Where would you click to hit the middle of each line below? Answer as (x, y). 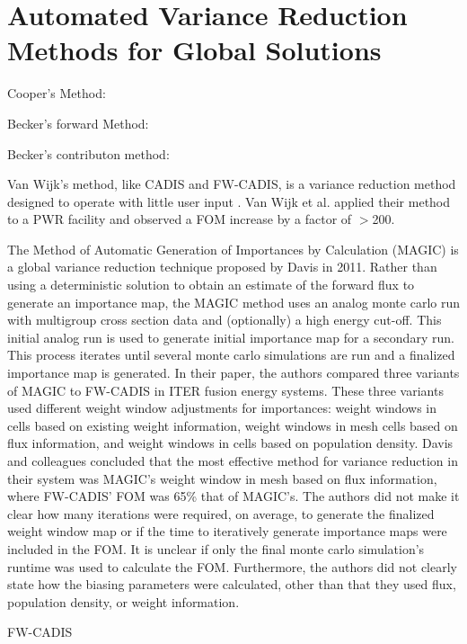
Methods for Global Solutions (194, 50)
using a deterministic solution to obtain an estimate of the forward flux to (211, 285)
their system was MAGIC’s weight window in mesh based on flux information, (222, 478)
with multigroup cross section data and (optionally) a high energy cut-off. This (225, 320)
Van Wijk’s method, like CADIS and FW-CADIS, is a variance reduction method (232, 184)
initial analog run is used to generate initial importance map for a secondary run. (231, 337)
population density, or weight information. (123, 601)
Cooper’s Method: (57, 93)
